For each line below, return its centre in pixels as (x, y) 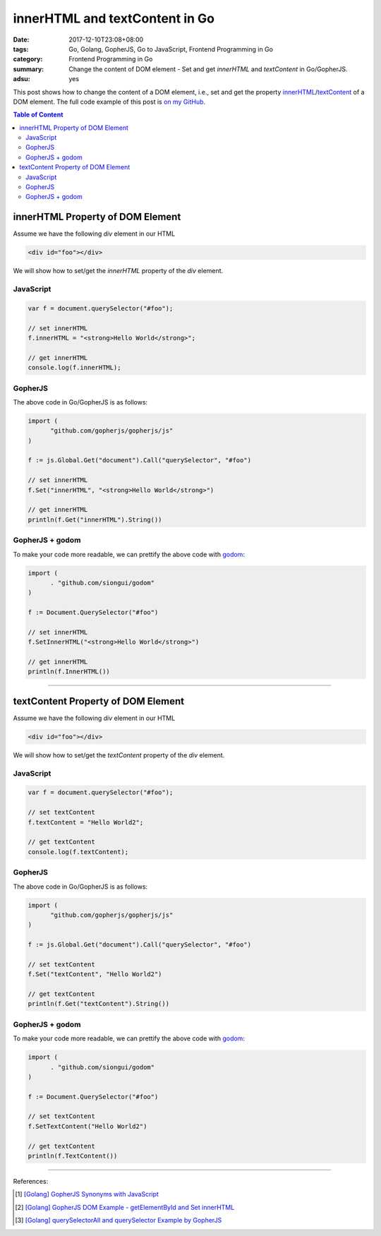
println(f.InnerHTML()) (69, 672)
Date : (21, 40)
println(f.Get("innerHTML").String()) (95, 520)
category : (28, 59)
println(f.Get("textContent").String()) (98, 1004)
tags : (21, 49)
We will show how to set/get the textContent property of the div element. (119, 755)
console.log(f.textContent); (78, 852)
